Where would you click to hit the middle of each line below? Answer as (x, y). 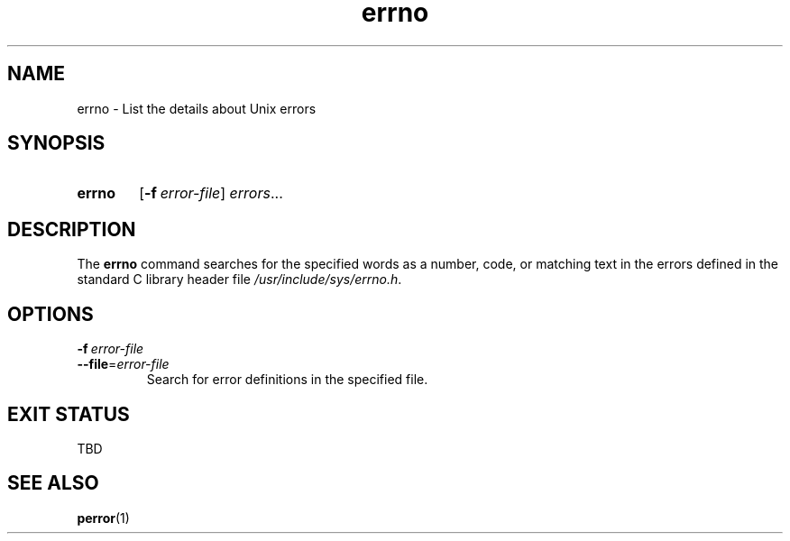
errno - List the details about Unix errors (197, 108)
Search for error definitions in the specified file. (287, 380)
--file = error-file (123, 364)
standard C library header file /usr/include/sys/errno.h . (239, 280)
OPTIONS (51, 314)
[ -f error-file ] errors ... (211, 193)
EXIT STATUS (69, 414)
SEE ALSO (53, 483)
